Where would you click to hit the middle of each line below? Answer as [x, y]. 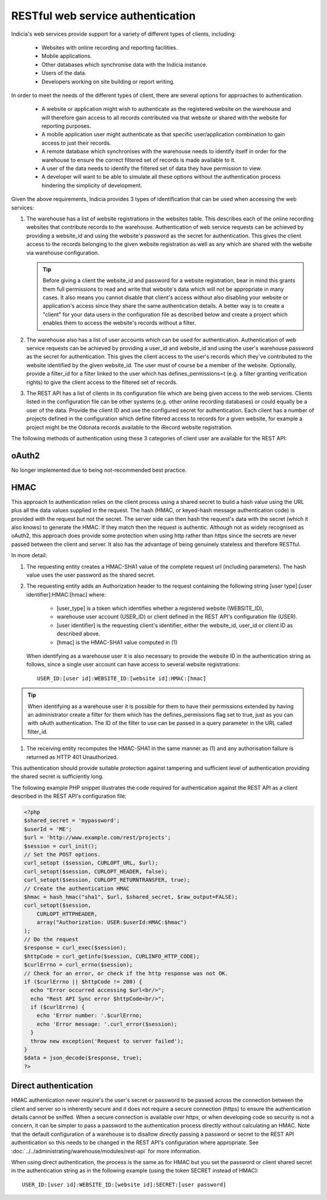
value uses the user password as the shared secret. [91, 575]
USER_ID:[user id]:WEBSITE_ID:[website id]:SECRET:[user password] [124, 1185]
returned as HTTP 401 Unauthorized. [72, 757]
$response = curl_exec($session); [75, 948]
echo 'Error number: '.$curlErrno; [89, 1016]
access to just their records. [76, 143]
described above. [78, 634]
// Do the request [51, 939]
